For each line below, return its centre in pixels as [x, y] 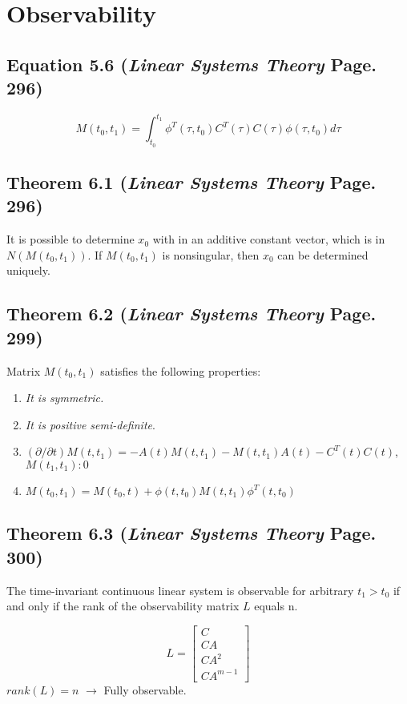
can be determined [323, 254]
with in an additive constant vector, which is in [269, 239]
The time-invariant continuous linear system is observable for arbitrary [180, 590]
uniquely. [28, 270]
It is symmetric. [64, 398]
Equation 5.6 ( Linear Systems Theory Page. [192, 64]
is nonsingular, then [211, 254]
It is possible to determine [71, 239]
